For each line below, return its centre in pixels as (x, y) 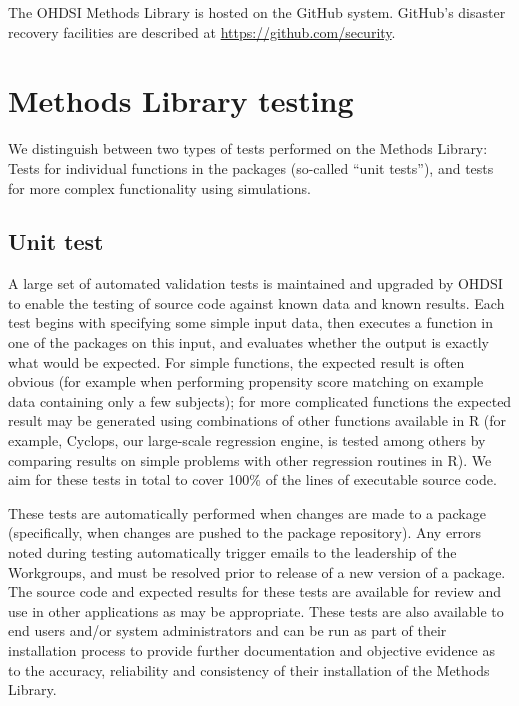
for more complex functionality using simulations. (159, 187)
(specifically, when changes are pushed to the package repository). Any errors (245, 532)
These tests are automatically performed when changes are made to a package (247, 512)
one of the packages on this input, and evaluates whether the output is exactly (249, 342)
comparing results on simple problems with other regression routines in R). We (250, 459)
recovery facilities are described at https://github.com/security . (202, 31)
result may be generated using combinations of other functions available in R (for (257, 420)
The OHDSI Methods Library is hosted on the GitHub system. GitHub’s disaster (257, 12)
